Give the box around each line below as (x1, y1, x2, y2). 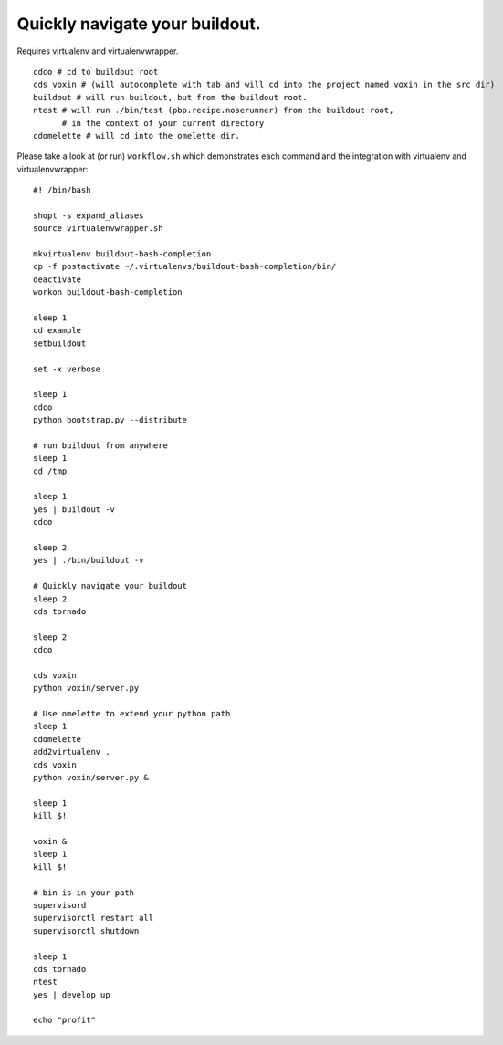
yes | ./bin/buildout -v (33, 555, 144, 566)
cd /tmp (33, 465, 68, 476)
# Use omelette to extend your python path (33, 708, 231, 719)
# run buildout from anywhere (33, 440, 169, 451)
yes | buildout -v (33, 504, 116, 515)
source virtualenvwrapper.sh (33, 224, 163, 234)
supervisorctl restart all (33, 913, 154, 924)
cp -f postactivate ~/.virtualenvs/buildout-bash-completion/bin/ (33, 261, 337, 272)
